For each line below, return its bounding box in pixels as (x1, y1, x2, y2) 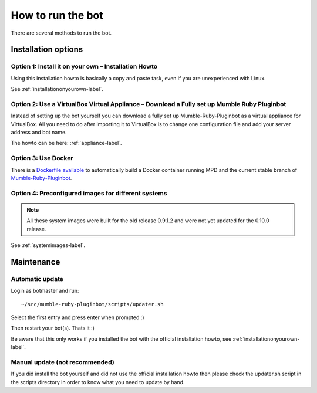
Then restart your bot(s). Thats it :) (11, 324, 95, 331)
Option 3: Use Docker (11, 154, 73, 162)
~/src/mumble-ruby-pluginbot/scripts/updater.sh (21, 301, 164, 307)
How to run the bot (11, 9, 103, 22)
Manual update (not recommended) (11, 358, 114, 366)
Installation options (11, 45, 83, 55)
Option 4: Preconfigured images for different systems (11, 189, 167, 197)
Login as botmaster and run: (11, 287, 79, 294)
